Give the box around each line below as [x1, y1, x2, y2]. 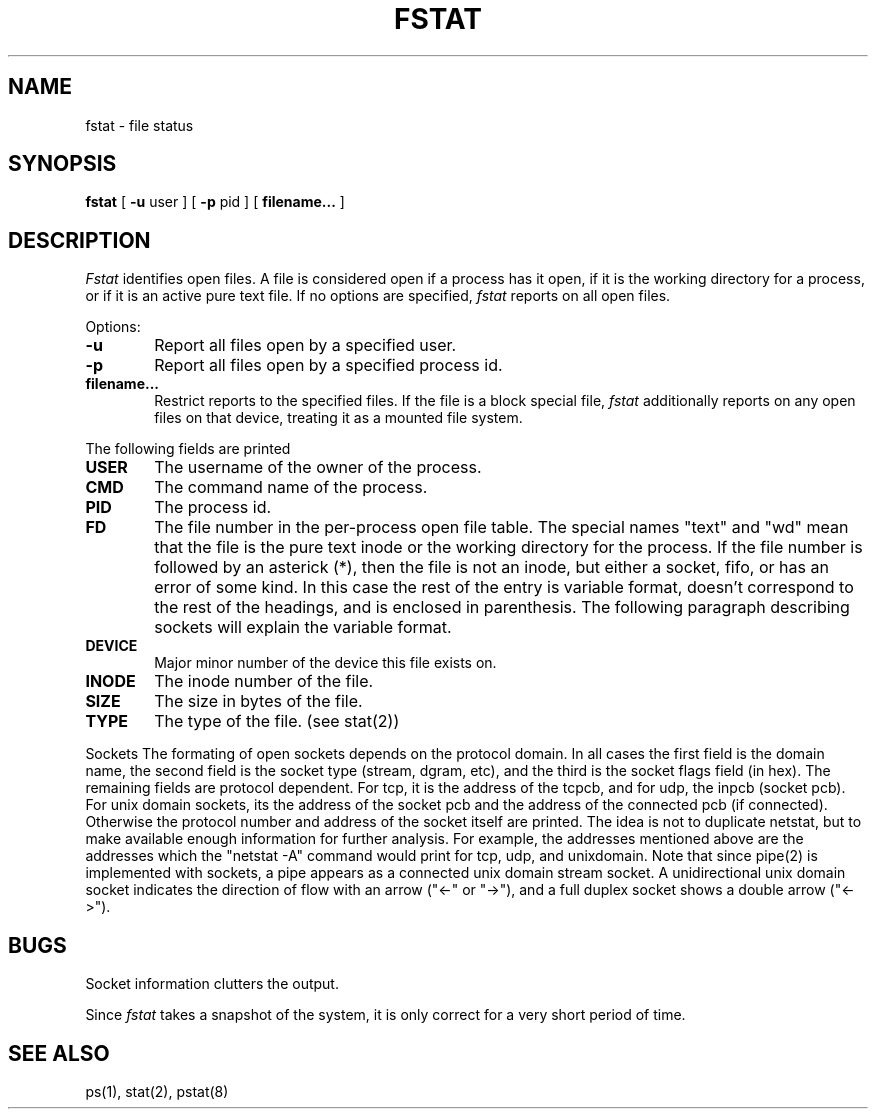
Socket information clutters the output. [85, 975, 339, 993]
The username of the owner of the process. [154, 457, 482, 478]
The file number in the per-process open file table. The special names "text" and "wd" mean [154, 517, 849, 538]
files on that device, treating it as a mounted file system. [154, 409, 523, 427]
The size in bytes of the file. [154, 691, 363, 712]
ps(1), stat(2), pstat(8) [85, 1082, 229, 1100]
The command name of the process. [154, 477, 428, 498]
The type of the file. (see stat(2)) [154, 711, 400, 732]
